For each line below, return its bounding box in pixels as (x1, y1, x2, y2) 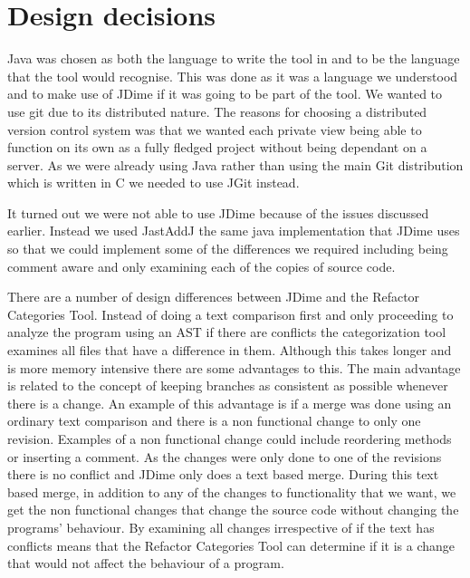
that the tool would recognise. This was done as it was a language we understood (7, 66, 458, 85)
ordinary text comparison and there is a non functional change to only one (7, 411, 421, 430)
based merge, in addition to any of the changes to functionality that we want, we (7, 482, 456, 501)
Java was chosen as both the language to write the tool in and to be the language (7, 49, 460, 68)
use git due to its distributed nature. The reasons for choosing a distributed (7, 101, 427, 120)
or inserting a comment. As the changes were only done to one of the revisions (7, 447, 442, 466)
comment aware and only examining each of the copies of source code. (7, 256, 396, 275)
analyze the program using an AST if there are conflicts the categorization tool (7, 323, 446, 342)
